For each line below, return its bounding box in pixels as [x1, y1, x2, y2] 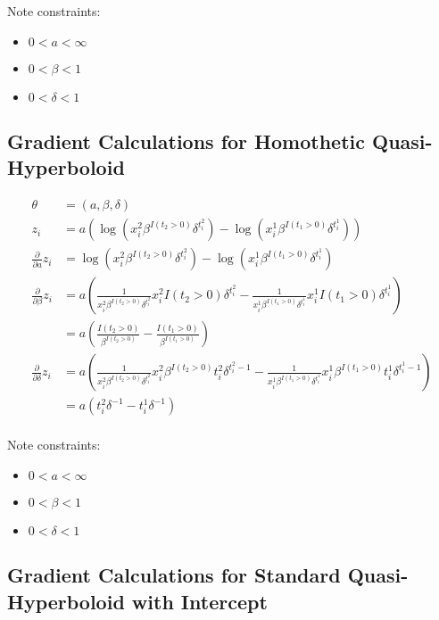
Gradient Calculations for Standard [7, 561, 341, 589]
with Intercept [131, 587, 268, 615]
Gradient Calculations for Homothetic [7, 127, 365, 154]
